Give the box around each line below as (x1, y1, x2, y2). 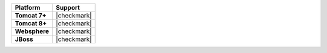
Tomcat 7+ (15, 11, 47, 19)
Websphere (15, 27, 50, 36)
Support (55, 4, 80, 11)
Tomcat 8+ (15, 19, 47, 27)
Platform (15, 4, 41, 11)
